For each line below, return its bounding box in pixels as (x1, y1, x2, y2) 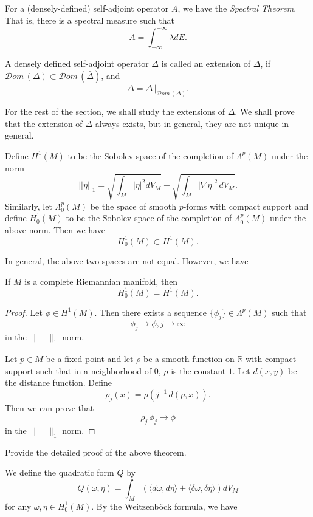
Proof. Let (5, 306, 43, 318)
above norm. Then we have (5, 223, 105, 236)
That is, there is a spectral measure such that (5, 13, 174, 26)
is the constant (171, 364, 226, 377)
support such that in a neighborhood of (5, 364, 152, 377)
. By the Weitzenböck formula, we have (91, 499, 238, 512)
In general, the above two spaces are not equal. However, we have (5, 254, 249, 267)
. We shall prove (235, 105, 295, 118)
